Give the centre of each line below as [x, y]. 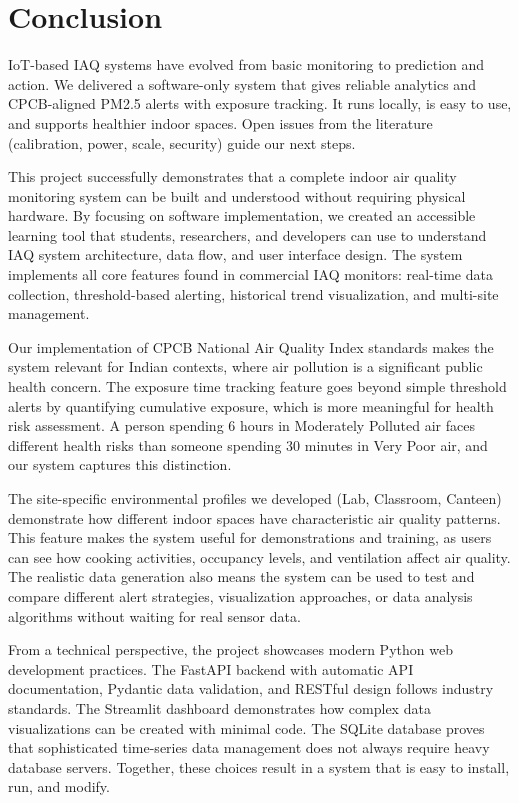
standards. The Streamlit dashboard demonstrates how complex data [219, 707]
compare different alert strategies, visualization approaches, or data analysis [240, 595]
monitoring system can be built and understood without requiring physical [237, 195]
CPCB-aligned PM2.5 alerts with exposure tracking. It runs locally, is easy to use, [260, 103]
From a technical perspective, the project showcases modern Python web [230, 649]
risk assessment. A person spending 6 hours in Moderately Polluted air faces [241, 425]
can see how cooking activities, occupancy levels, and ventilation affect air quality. [259, 556]
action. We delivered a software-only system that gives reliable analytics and [242, 83]
